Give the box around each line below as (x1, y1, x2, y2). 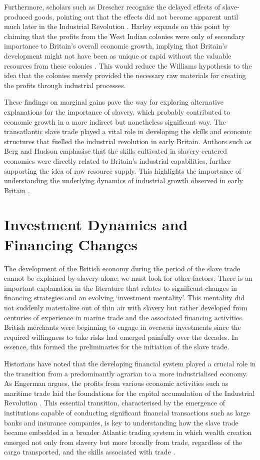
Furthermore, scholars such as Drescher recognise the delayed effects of (4, 2, 220, 12)
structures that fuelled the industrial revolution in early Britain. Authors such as (4, 136, 251, 146)
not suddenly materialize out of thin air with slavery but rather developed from (4, 302, 247, 312)
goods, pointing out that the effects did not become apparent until (34, 11, 238, 22)
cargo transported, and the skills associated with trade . (4, 446, 175, 457)
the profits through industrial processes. (4, 80, 126, 90)
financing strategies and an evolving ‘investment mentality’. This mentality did (4, 292, 245, 303)
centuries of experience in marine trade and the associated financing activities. (4, 312, 244, 322)
